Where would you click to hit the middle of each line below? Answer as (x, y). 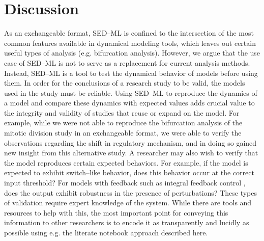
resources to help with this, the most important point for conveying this (116, 212)
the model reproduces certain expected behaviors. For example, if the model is (126, 162)
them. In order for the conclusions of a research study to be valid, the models (125, 83)
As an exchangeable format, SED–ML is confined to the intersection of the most (129, 33)
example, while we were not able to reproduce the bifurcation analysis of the (123, 123)
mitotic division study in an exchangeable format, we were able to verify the (123, 133)
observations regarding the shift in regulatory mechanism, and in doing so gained (130, 142)
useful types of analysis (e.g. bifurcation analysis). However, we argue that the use (132, 53)
